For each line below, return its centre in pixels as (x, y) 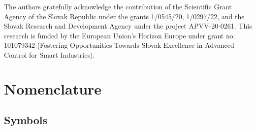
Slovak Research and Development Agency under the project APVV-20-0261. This (128, 26)
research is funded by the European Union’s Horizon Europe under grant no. (120, 35)
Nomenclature (53, 88)
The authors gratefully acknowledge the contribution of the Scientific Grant (118, 6)
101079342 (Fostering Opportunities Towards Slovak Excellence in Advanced (119, 45)
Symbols (26, 120)
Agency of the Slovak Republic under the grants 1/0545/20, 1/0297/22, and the (124, 16)
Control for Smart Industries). (49, 54)
